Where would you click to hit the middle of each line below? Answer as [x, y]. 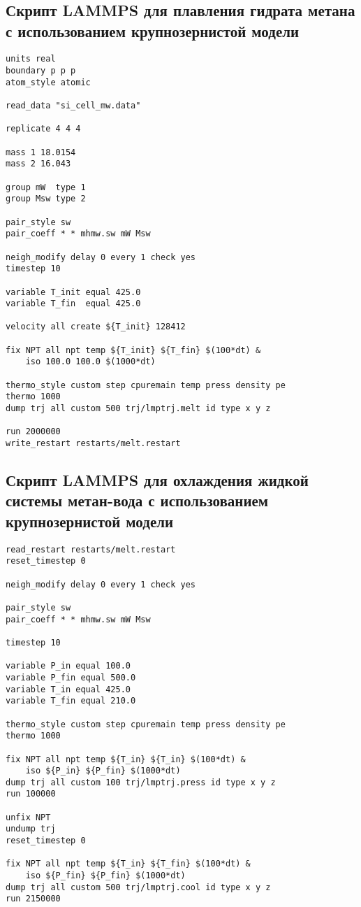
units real [31, 59]
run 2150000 [33, 899]
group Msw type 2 [46, 199]
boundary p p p [41, 71]
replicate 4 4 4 [43, 129]
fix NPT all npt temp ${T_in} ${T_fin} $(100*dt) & [128, 864]
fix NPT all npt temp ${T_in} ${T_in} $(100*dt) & [126, 759]
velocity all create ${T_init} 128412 [96, 327]
